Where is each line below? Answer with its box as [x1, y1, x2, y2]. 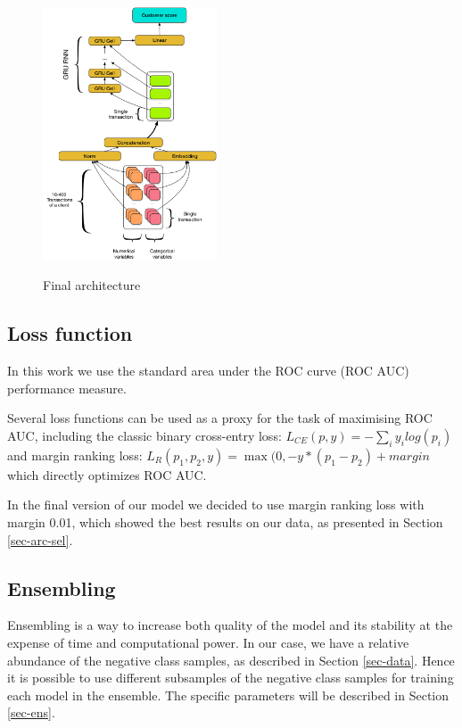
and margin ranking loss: [7, 445, 143, 464]
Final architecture [43, 276, 141, 294]
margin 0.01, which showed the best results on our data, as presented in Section [7, 513, 443, 532]
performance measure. [7, 378, 127, 397]
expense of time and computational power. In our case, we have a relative [7, 633, 409, 652]
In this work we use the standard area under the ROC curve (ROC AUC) [7, 361, 409, 380]
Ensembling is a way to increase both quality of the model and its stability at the [7, 616, 453, 634]
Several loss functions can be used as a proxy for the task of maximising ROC [7, 409, 433, 427]
